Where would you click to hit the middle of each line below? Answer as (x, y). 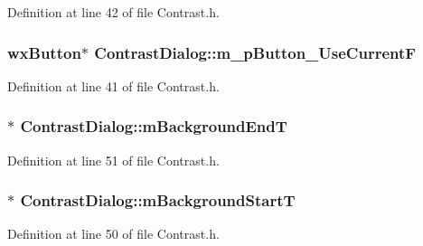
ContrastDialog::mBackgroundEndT (154, 126)
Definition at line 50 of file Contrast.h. (113, 234)
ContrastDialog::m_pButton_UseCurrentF (255, 52)
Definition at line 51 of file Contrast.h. (113, 160)
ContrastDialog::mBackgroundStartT (158, 200)
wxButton (44, 52)
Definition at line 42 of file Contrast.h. (113, 12)
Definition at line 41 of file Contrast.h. (113, 85)
